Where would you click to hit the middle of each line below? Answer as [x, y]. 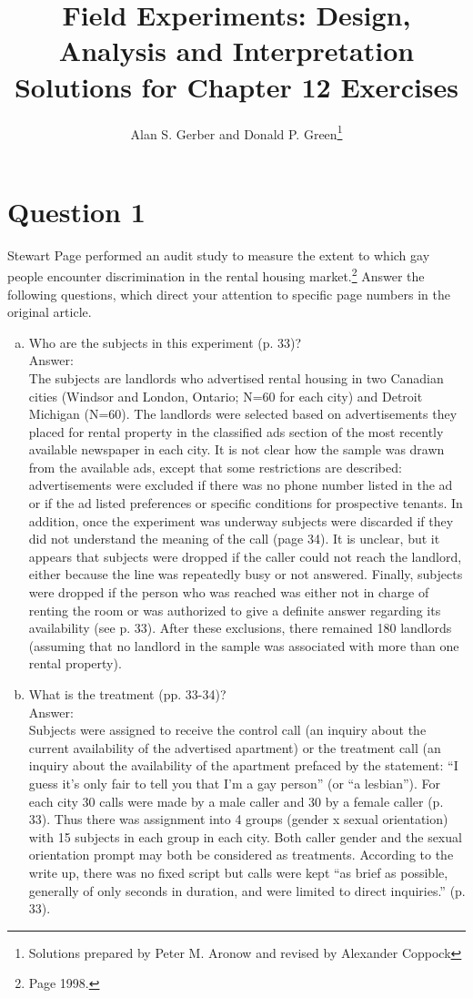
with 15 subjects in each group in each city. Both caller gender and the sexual [245, 836]
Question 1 [76, 211]
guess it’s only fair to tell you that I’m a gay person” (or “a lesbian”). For [235, 783]
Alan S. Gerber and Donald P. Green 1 [236, 132]
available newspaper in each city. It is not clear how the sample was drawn [236, 449]
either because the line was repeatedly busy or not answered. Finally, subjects [246, 574]
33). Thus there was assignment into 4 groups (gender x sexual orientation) [238, 819]
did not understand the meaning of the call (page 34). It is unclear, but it [234, 539]
